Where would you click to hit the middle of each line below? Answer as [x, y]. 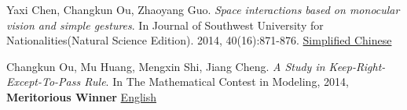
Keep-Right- [357, 66]
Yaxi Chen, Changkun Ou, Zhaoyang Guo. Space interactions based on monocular [203, 9]
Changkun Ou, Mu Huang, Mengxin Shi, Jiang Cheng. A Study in [166, 66]
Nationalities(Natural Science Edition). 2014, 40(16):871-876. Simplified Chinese [199, 40]
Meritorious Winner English [81, 96]
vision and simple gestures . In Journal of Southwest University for [165, 25]
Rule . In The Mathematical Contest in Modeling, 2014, [216, 82]
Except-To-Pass [44, 82]
